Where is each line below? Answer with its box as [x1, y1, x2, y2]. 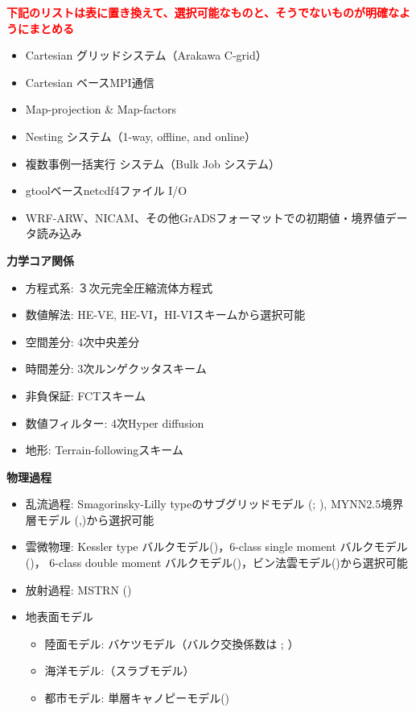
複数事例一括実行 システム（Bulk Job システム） [25, 155, 280, 172]
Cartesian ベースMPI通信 [25, 73, 154, 90]
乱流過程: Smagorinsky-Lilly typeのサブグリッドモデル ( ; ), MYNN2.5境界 [25, 495, 404, 512]
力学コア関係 [6, 251, 74, 268]
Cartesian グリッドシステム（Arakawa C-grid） [25, 47, 267, 64]
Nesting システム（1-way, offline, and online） [25, 127, 257, 144]
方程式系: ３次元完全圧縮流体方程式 [25, 279, 213, 296]
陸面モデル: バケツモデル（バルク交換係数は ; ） [44, 635, 299, 652]
